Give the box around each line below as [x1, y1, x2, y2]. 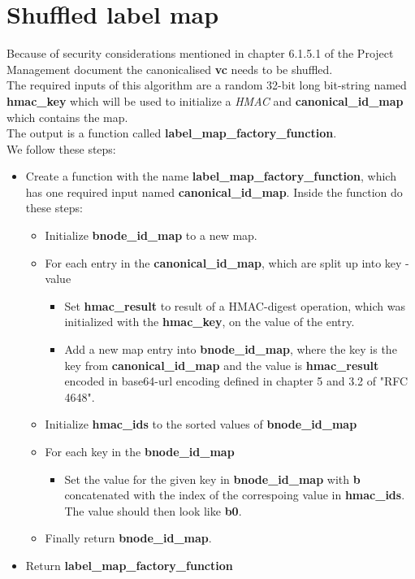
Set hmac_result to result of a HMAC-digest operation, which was [64, 297, 406, 314]
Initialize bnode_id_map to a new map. [45, 227, 257, 244]
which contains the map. [6, 108, 128, 125]
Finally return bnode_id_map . [45, 529, 212, 546]
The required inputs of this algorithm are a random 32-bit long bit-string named [6, 76, 407, 94]
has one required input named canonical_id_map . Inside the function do [25, 183, 403, 200]
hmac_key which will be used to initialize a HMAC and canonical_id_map [6, 92, 404, 109]
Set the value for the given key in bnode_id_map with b [64, 470, 361, 487]
